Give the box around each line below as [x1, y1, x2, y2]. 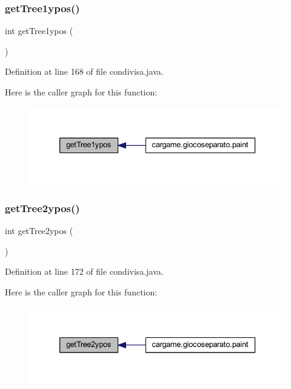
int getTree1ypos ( [5, 24, 73, 37]
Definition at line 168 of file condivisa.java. [5, 65, 164, 78]
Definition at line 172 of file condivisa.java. [5, 265, 164, 278]
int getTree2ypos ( [5, 224, 73, 237]
